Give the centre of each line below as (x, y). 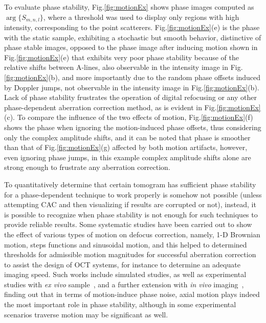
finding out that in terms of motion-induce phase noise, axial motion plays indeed (132, 294)
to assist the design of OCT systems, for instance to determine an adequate (122, 264)
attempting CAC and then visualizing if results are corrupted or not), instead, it (130, 204)
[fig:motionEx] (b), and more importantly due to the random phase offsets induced (132, 77)
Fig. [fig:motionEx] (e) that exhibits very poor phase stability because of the (121, 57)
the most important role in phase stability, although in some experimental (120, 304)
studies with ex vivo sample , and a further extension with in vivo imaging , (124, 284)
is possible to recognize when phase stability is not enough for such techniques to (131, 214)
